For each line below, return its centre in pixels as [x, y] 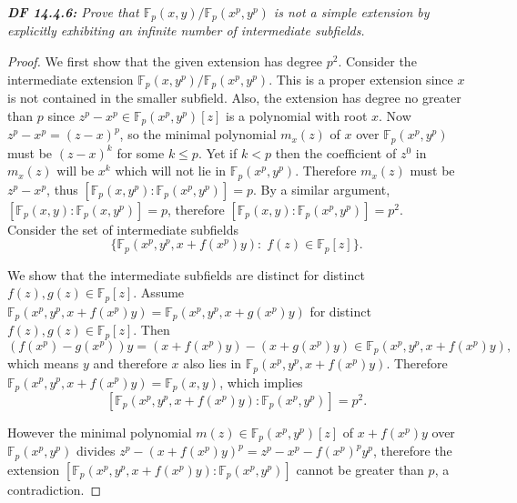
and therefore [130, 363]
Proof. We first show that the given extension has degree [165, 61]
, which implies [261, 382]
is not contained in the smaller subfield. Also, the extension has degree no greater [234, 98]
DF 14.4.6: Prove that [73, 12]
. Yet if [218, 152]
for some [141, 152]
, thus [62, 189]
